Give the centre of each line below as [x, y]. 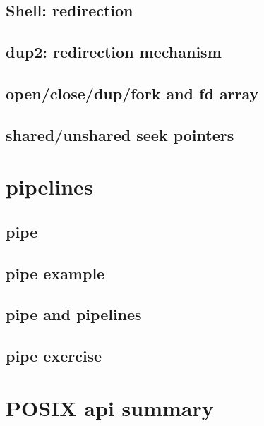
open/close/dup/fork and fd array [132, 93]
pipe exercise [54, 356]
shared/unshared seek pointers [120, 134]
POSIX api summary [110, 407]
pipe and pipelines [74, 314]
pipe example [55, 273]
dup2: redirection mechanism [114, 52]
